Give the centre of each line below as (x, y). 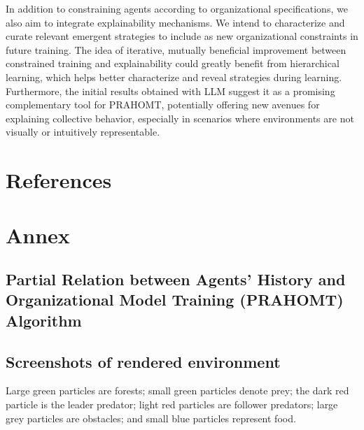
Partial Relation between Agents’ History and (176, 279)
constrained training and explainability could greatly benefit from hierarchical (173, 63)
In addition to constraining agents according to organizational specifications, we (177, 8)
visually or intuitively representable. (83, 132)
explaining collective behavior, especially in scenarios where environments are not (180, 118)
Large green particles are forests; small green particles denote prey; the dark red (177, 390)
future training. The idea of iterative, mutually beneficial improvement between (176, 49)
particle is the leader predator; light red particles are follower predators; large (172, 404)
